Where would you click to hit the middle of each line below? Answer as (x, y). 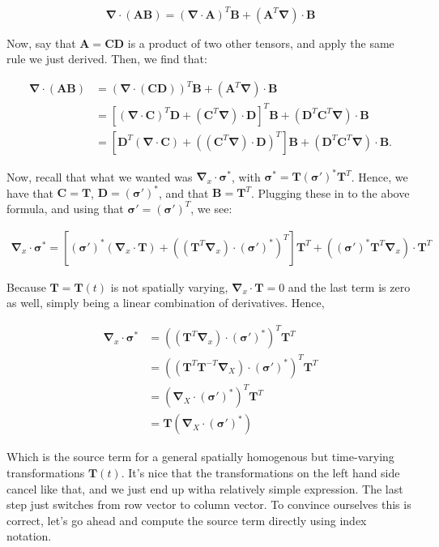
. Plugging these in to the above (330, 192)
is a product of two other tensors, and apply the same (261, 43)
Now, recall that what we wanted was (100, 176)
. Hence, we (379, 176)
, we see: (211, 208)
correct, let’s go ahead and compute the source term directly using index (187, 520)
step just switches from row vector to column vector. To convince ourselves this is (209, 504)
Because (26, 286)
